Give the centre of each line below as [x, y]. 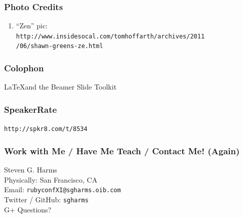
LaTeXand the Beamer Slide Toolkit [60, 87]
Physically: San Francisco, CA [51, 179]
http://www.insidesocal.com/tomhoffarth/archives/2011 [110, 36]
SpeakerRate [31, 109]
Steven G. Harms [31, 170]
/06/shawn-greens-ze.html [59, 46]
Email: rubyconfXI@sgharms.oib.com [63, 189]
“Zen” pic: [32, 26]
